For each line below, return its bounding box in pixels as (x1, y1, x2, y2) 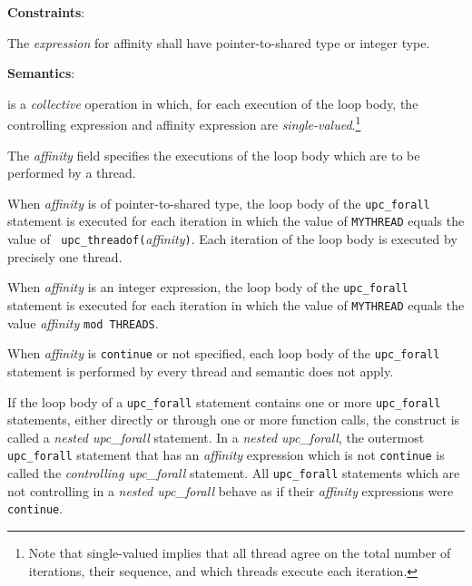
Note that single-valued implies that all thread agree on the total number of (28, 543, 451, 562)
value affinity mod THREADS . (7, 313, 159, 332)
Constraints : (7, 3, 85, 21)
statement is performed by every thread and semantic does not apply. (7, 362, 394, 380)
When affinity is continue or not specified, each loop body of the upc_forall (7, 344, 440, 363)
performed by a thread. (7, 163, 136, 182)
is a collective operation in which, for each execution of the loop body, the (7, 93, 418, 112)
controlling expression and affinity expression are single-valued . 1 (7, 112, 361, 134)
